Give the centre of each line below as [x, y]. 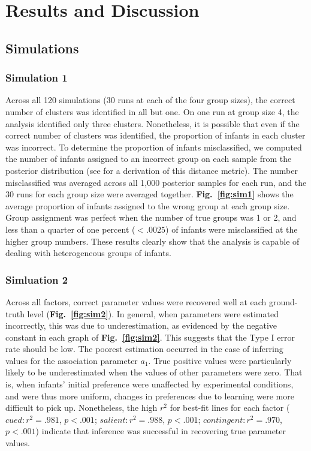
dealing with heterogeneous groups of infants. [88, 253]
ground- [283, 301]
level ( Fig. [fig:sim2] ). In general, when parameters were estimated [153, 313]
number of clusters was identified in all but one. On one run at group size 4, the [152, 111]
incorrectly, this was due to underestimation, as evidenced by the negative [141, 325]
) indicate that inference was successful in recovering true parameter [161, 431]
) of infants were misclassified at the [232, 229]
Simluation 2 [37, 279]
